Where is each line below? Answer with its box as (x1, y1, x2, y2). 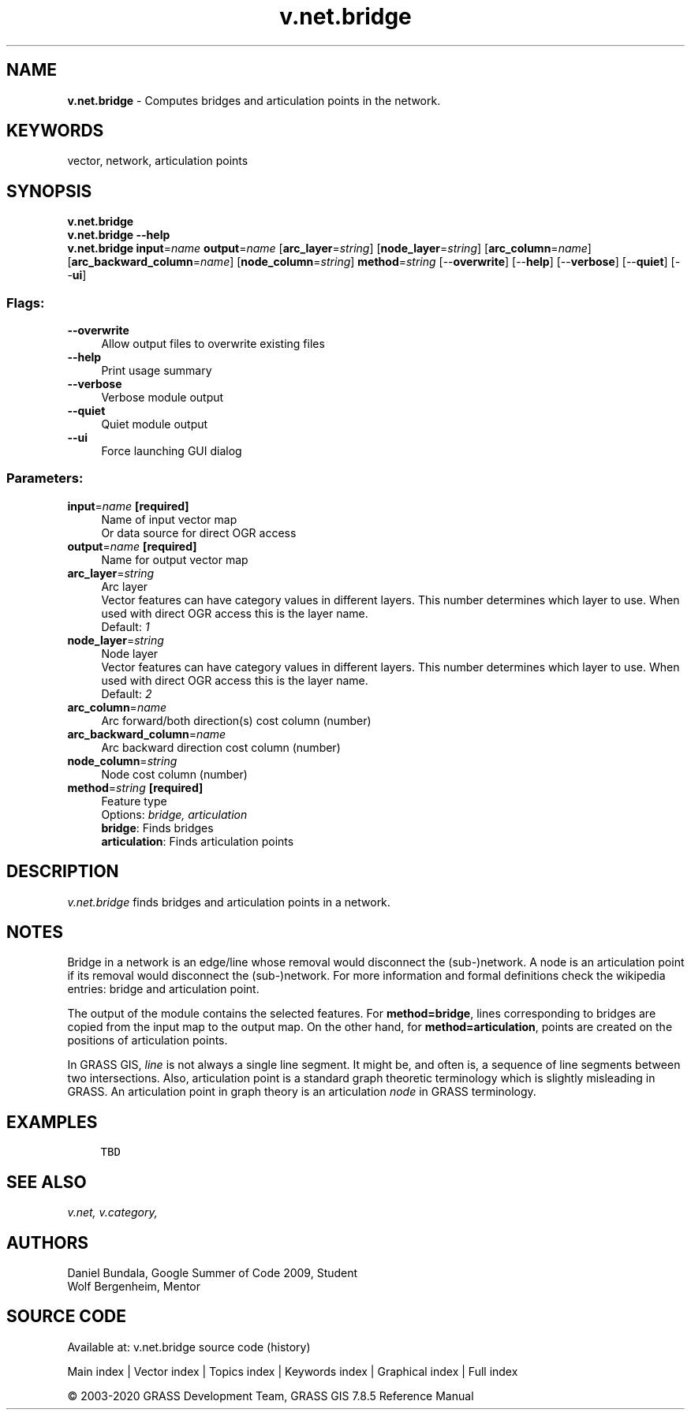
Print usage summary (101, 364, 212, 378)
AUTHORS (6, 1232, 89, 1253)
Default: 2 (101, 686, 152, 701)
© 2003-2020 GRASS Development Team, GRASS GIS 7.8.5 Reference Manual (67, 1388, 474, 1403)
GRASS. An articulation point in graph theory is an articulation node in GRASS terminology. (67, 1085, 536, 1099)
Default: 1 (101, 619, 150, 633)
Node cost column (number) (101, 767, 248, 781)
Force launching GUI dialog (101, 444, 242, 458)
